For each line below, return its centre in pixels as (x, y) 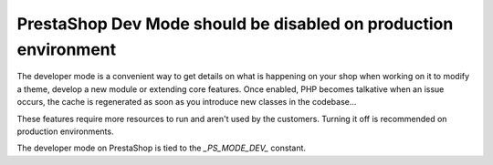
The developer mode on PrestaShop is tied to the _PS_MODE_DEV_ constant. (161, 148)
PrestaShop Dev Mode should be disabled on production (235, 24)
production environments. (65, 131)
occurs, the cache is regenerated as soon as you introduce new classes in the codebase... (187, 102)
